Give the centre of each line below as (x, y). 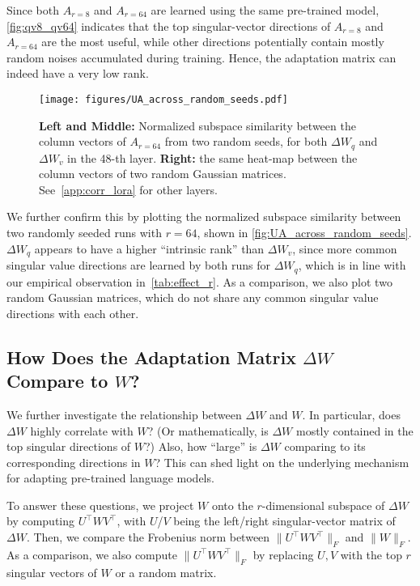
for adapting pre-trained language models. (110, 478)
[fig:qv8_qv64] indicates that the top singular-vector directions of (169, 25)
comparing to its (325, 446)
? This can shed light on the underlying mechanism (282, 462)
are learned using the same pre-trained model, (265, 10)
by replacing (283, 554)
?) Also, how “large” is (201, 446)
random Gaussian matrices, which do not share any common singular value (193, 297)
